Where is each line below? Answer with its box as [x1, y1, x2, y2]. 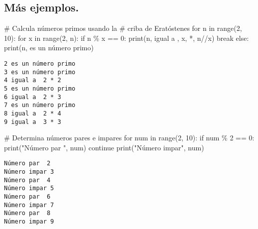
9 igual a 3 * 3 [4, 118, 61, 125]
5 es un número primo [4, 85, 76, 92]
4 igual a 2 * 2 [4, 77, 61, 84]
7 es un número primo [4, 102, 76, 109]
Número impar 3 [4, 168, 54, 176]
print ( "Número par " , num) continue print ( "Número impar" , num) [4, 142, 204, 152]
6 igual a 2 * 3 [4, 93, 61, 101]
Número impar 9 [4, 218, 54, 226]
